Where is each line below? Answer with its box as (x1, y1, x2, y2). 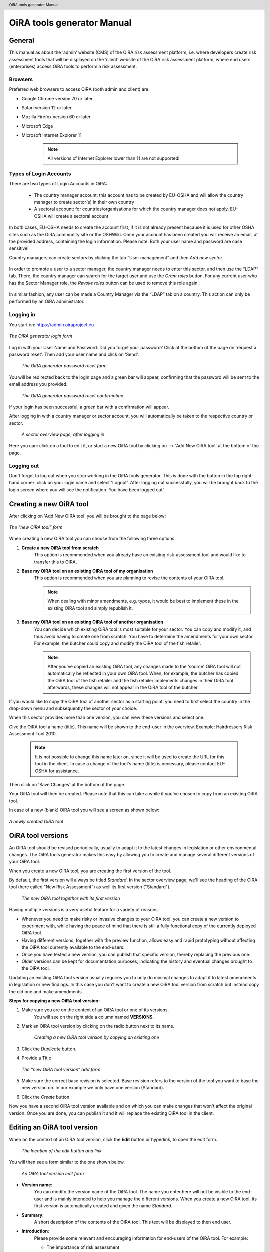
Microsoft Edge (21, 123, 53, 129)
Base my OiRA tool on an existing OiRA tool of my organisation (21, 568, 153, 574)
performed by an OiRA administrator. (9, 298, 85, 304)
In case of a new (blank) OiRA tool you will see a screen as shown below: (9, 807, 160, 813)
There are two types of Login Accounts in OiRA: (9, 181, 107, 187)
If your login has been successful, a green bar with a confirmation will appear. (9, 404, 170, 410)
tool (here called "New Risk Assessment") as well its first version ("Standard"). (9, 884, 171, 890)
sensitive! (9, 245, 29, 251)
